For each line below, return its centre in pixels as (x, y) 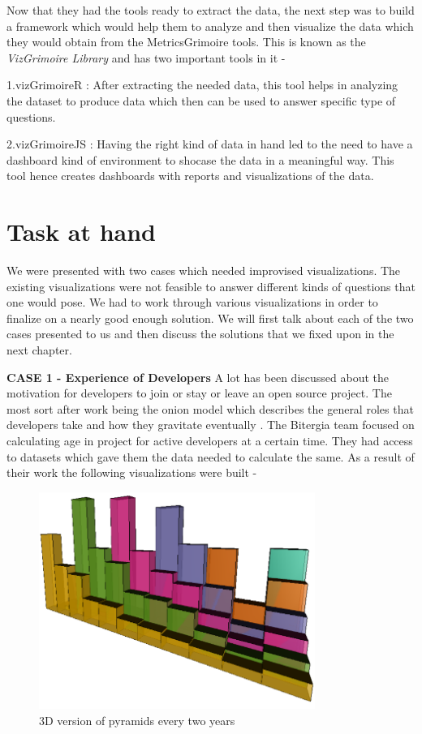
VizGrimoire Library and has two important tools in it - (146, 57)
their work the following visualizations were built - (132, 472)
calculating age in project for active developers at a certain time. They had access (210, 440)
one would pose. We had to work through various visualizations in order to (192, 302)
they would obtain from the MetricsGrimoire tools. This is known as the (186, 42)
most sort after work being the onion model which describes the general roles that (210, 408)
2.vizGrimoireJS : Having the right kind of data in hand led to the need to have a (210, 144)
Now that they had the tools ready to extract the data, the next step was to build (211, 10)
